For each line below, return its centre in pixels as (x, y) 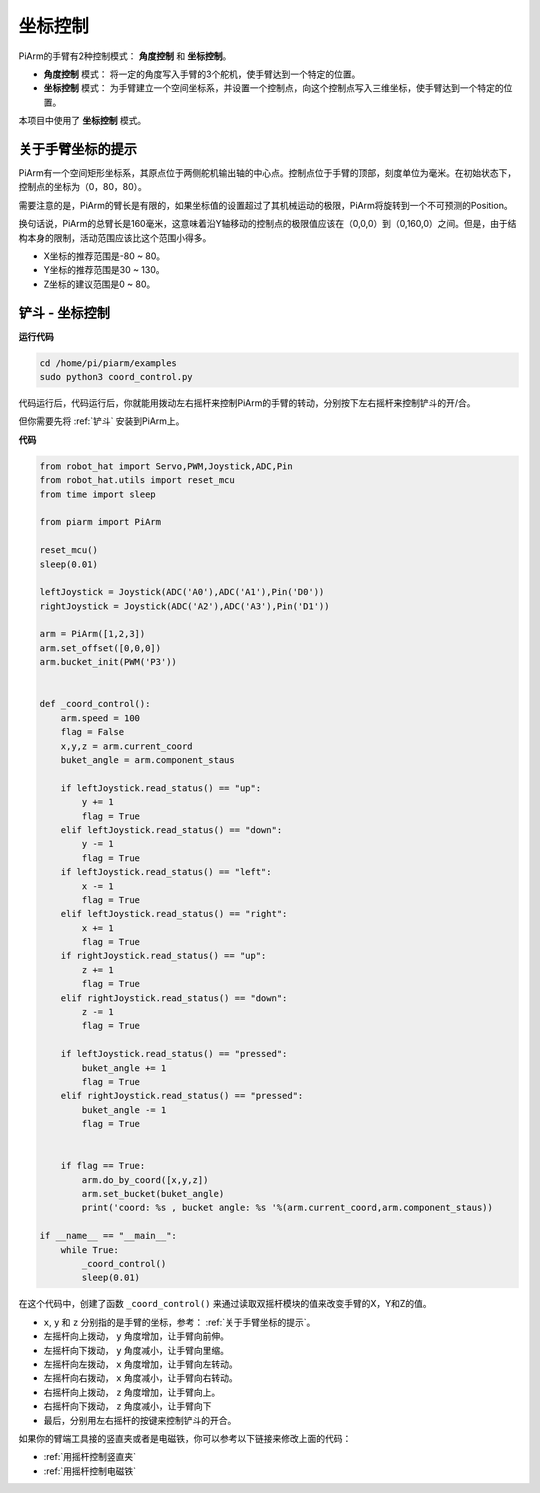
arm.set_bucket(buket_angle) (153, 1194)
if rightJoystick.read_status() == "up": (163, 956)
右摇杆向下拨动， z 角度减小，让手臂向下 (127, 1406)
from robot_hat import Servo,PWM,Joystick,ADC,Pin (166, 466)
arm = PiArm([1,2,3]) (92, 634)
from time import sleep (98, 494)
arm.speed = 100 (100, 718)
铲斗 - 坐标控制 (64, 312)
